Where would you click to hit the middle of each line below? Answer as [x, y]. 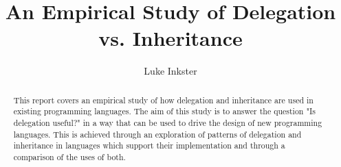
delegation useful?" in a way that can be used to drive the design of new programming [168, 123]
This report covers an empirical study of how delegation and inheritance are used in [163, 100]
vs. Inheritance [170, 38]
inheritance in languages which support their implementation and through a [149, 145]
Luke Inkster [170, 71]
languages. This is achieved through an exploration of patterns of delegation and [157, 134]
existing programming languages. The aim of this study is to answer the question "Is [164, 111]
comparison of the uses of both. [69, 156]
